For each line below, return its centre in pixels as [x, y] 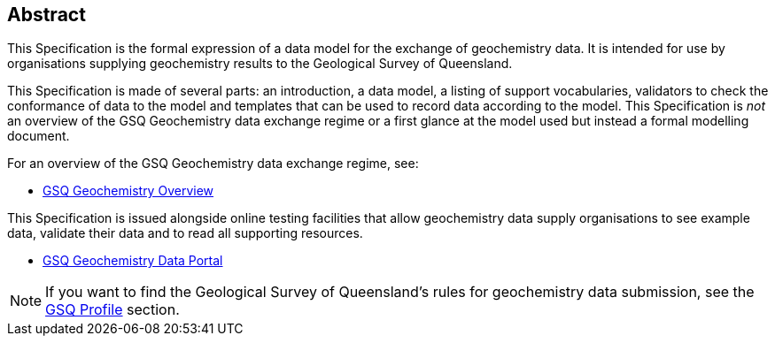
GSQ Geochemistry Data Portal [133, 261]
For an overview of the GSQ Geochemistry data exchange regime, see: [213, 164]
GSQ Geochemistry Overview [128, 191]
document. [39, 136]
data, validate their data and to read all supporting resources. [185, 233]
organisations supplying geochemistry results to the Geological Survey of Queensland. [260, 64]
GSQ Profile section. [112, 310]
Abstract [46, 15]
